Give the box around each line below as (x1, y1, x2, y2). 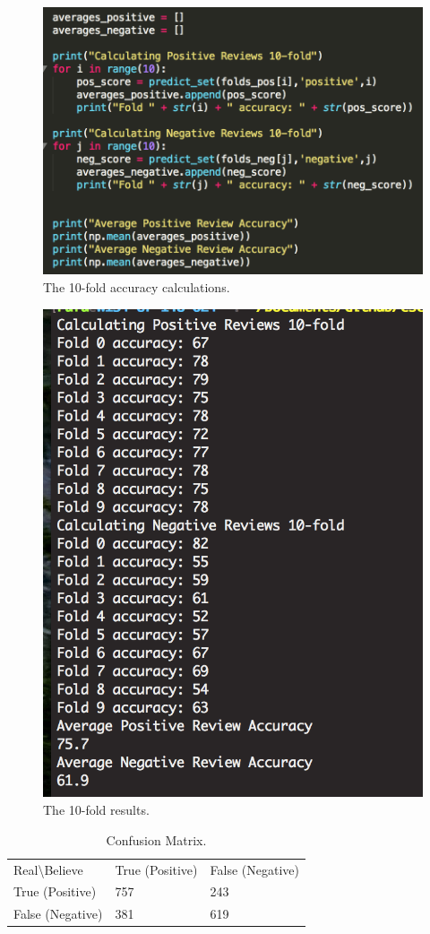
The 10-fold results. (43, 800, 150, 819)
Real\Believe (13, 860, 83, 878)
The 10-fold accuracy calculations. (43, 277, 230, 296)
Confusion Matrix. (106, 830, 207, 849)
